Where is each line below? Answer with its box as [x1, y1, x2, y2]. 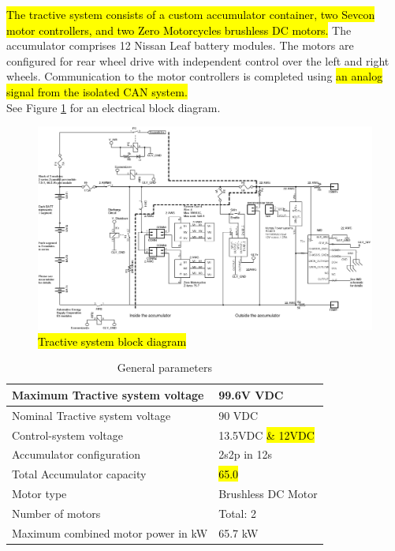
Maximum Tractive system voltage [12, 386, 204, 403]
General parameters [117, 359, 212, 376]
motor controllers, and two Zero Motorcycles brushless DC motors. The [6, 21, 352, 38]
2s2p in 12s [218, 446, 273, 463]
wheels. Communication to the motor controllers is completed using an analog [6, 68, 383, 84]
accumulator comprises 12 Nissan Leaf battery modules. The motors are [6, 37, 354, 54]
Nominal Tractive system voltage [12, 407, 171, 423]
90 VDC [218, 407, 259, 423]
